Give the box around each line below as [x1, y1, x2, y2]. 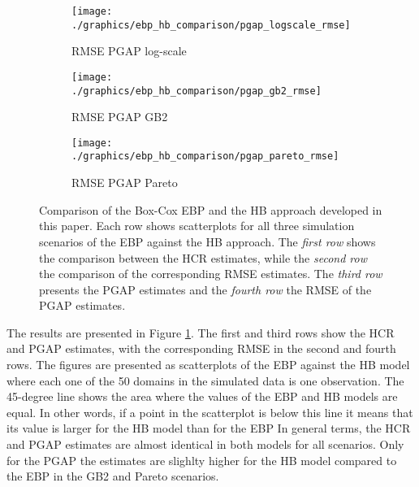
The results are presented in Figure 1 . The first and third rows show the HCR [6, 324, 395, 341]
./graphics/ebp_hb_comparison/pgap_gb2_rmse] [71, 85, 322, 97]
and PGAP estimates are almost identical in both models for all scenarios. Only [6, 436, 404, 453]
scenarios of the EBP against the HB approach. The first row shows [39, 233, 376, 250]
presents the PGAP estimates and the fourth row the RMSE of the [39, 280, 372, 298]
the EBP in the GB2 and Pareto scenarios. [6, 467, 219, 485]
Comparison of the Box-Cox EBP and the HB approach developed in [39, 201, 382, 218]
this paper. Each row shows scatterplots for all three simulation [39, 217, 355, 234]
